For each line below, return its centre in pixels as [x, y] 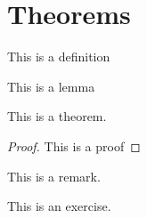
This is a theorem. [57, 116]
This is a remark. [54, 176]
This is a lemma [51, 86]
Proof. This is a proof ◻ [74, 145]
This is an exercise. [59, 206]
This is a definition [59, 57]
